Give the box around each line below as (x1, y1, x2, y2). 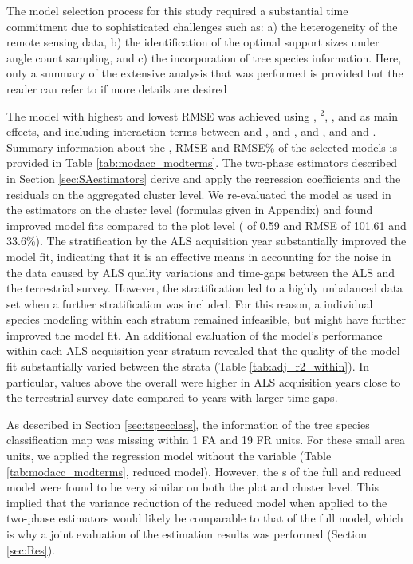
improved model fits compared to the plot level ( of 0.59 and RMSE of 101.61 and (6, 216, 407, 233)
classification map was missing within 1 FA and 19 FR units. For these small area (6, 431, 405, 448)
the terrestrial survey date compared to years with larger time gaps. (6, 389, 338, 406)
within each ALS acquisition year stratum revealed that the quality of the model (6, 342, 400, 359)
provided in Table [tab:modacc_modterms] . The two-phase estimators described (6, 154, 398, 171)
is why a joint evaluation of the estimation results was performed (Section (6, 526, 367, 542)
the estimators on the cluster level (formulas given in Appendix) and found (6, 201, 373, 218)
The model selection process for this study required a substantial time (6, 2, 348, 18)
